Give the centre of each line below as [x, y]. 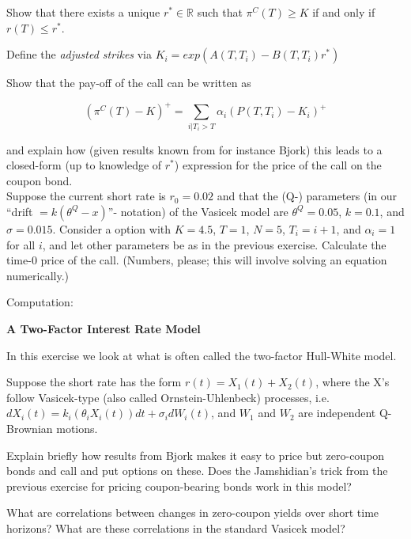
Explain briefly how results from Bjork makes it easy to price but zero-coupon [196, 455]
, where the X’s [353, 382]
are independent [337, 413]
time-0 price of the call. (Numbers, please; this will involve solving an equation [197, 260]
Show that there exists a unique [83, 12]
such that [220, 12]
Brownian [30, 428]
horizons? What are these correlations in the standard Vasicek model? [176, 528]
